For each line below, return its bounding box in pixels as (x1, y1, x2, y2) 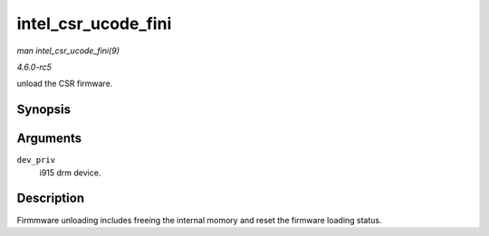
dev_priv (16, 155, 56, 165)
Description (16, 191, 85, 206)
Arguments (16, 131, 82, 146)
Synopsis (16, 102, 72, 118)
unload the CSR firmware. (16, 78, 113, 90)
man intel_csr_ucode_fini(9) (16, 45, 120, 56)
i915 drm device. (39, 167, 101, 178)
